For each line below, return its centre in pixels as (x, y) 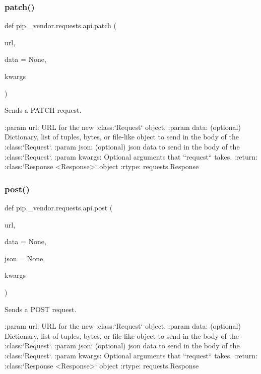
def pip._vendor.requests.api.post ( (59, 207)
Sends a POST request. (41, 309)
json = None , (25, 258)
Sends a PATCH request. (43, 110)
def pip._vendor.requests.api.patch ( (60, 25)
